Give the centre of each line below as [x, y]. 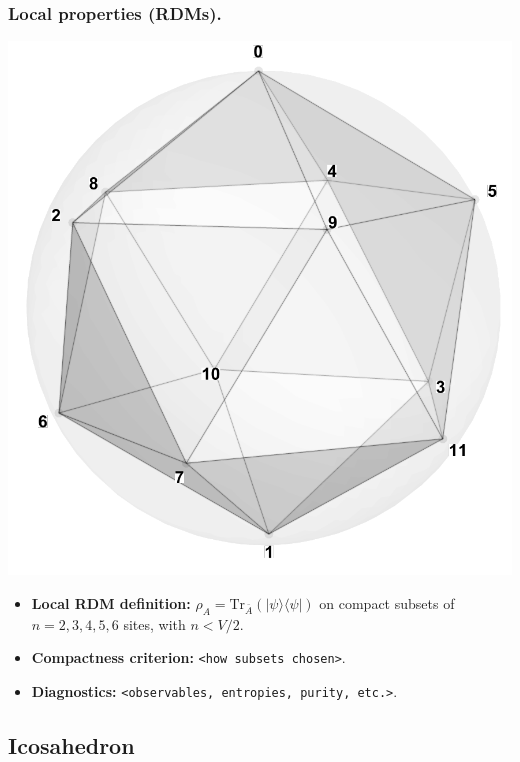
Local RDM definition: [111, 602]
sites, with [154, 623]
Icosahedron [71, 744]
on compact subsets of [387, 602]
